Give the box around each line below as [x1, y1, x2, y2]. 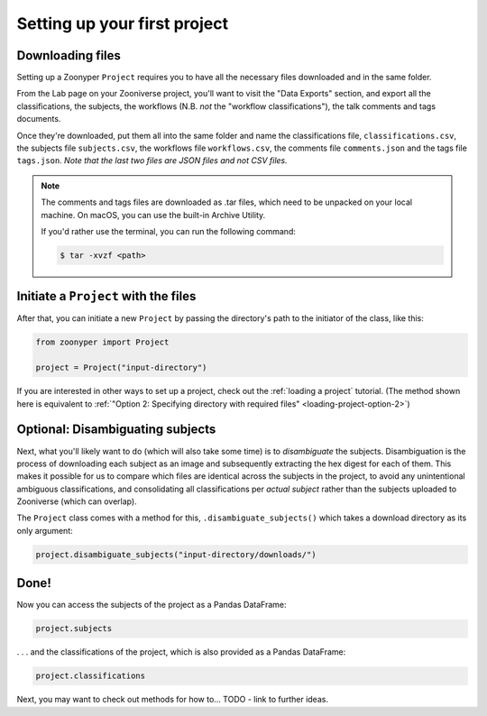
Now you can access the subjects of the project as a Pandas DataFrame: [16, 600, 288, 610]
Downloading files [16, 48, 122, 63]
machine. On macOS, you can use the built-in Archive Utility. [41, 209, 266, 220]
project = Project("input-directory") [35, 363, 207, 373]
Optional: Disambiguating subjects [16, 422, 216, 437]
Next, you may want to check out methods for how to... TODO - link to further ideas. [16, 694, 329, 705]
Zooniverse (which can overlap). [16, 496, 137, 507]
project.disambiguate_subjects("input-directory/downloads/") [35, 549, 317, 559]
